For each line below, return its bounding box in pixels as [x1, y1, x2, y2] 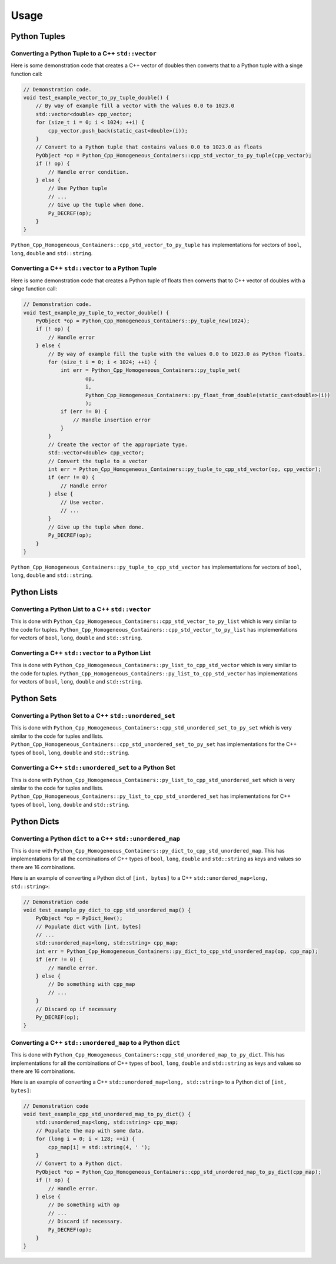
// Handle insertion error [72, 416, 151, 423]
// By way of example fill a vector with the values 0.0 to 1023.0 [35, 103, 235, 109]
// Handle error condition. [48, 169, 129, 175]
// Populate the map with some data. [35, 1127, 145, 1134]
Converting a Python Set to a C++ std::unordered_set [11, 711, 176, 720]
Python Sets [11, 693, 57, 704]
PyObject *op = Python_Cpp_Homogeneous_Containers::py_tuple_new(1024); [35, 318, 250, 324]
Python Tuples [11, 31, 66, 41]
